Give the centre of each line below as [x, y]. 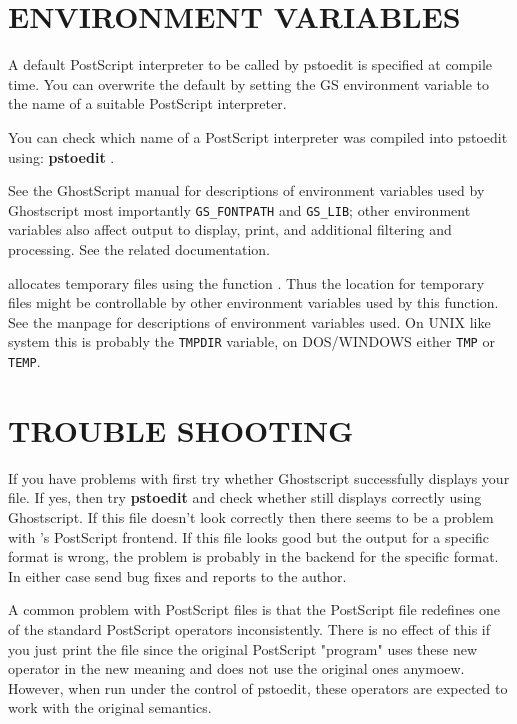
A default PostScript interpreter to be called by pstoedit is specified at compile [250, 64]
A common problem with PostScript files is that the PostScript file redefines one [254, 609]
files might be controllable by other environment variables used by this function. [253, 302]
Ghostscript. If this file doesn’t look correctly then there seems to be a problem [251, 516]
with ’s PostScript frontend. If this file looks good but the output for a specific [249, 536]
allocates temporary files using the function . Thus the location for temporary [246, 282]
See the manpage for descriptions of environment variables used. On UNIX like [249, 321]
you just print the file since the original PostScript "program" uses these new [243, 648]
